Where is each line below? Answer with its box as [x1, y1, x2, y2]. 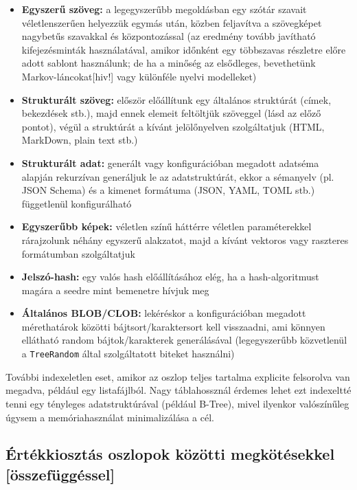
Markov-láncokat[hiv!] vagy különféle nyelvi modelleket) [21, 69, 257, 83]
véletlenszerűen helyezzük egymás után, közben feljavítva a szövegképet [21, 15, 322, 30]
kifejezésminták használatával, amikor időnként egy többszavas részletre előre [21, 42, 346, 56]
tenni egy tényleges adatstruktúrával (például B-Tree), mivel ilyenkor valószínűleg [5, 396, 349, 410]
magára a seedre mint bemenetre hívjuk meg [21, 282, 209, 297]
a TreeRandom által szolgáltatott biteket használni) [21, 346, 235, 361]
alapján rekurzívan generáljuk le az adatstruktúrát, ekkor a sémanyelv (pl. [21, 169, 334, 183]
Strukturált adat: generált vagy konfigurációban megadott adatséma [21, 155, 319, 170]
